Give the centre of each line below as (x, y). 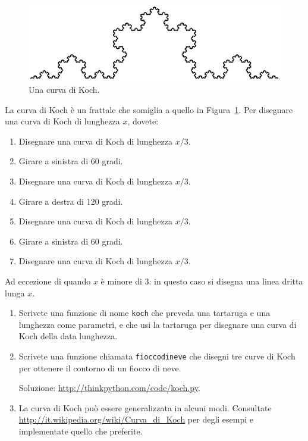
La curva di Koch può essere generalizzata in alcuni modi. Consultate (145, 407)
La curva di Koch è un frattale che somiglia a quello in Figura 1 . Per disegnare (149, 109)
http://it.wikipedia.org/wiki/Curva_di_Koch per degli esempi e (136, 419)
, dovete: (143, 121)
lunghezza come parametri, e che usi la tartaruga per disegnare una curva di (158, 324)
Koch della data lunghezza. (68, 336)
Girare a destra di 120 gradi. (71, 201)
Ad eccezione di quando (48, 281)
